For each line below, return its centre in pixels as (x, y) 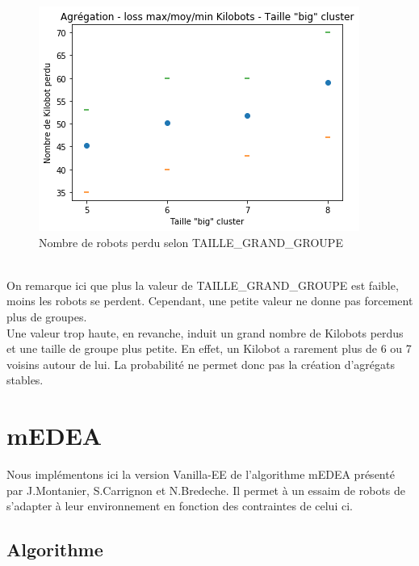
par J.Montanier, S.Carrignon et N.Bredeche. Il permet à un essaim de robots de (206, 490)
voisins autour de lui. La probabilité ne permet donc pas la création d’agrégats (201, 364)
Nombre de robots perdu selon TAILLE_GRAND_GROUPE (191, 242)
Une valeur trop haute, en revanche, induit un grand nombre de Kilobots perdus (205, 332)
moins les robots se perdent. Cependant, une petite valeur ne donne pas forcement (210, 301)
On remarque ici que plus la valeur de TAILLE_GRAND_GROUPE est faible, (203, 285)
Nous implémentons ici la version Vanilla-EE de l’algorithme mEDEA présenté (201, 474)
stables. (25, 380)
